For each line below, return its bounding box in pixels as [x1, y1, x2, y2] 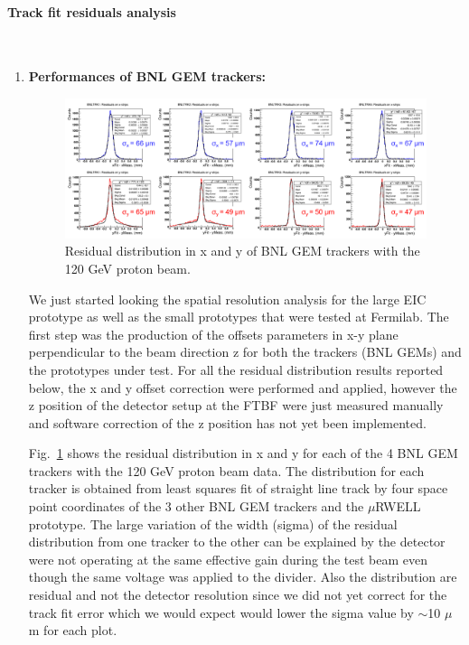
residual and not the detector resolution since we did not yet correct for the [28, 585, 447, 604]
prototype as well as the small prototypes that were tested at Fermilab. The [28, 307, 449, 326]
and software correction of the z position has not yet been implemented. [28, 413, 427, 432]
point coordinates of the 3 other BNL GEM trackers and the [28, 497, 364, 516]
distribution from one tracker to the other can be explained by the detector [28, 532, 446, 551]
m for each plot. [28, 621, 117, 640]
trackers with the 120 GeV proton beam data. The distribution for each [28, 461, 425, 480]
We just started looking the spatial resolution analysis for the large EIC [28, 289, 427, 308]
